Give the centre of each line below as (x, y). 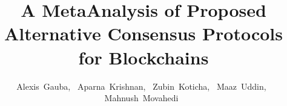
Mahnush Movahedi (141, 98)
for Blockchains (143, 57)
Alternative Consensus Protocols (143, 33)
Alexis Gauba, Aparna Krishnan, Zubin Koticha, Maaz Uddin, (141, 86)
